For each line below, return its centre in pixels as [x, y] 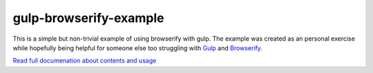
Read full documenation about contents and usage [85, 61]
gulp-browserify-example [88, 18]
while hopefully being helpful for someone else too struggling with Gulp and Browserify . [137, 48]
